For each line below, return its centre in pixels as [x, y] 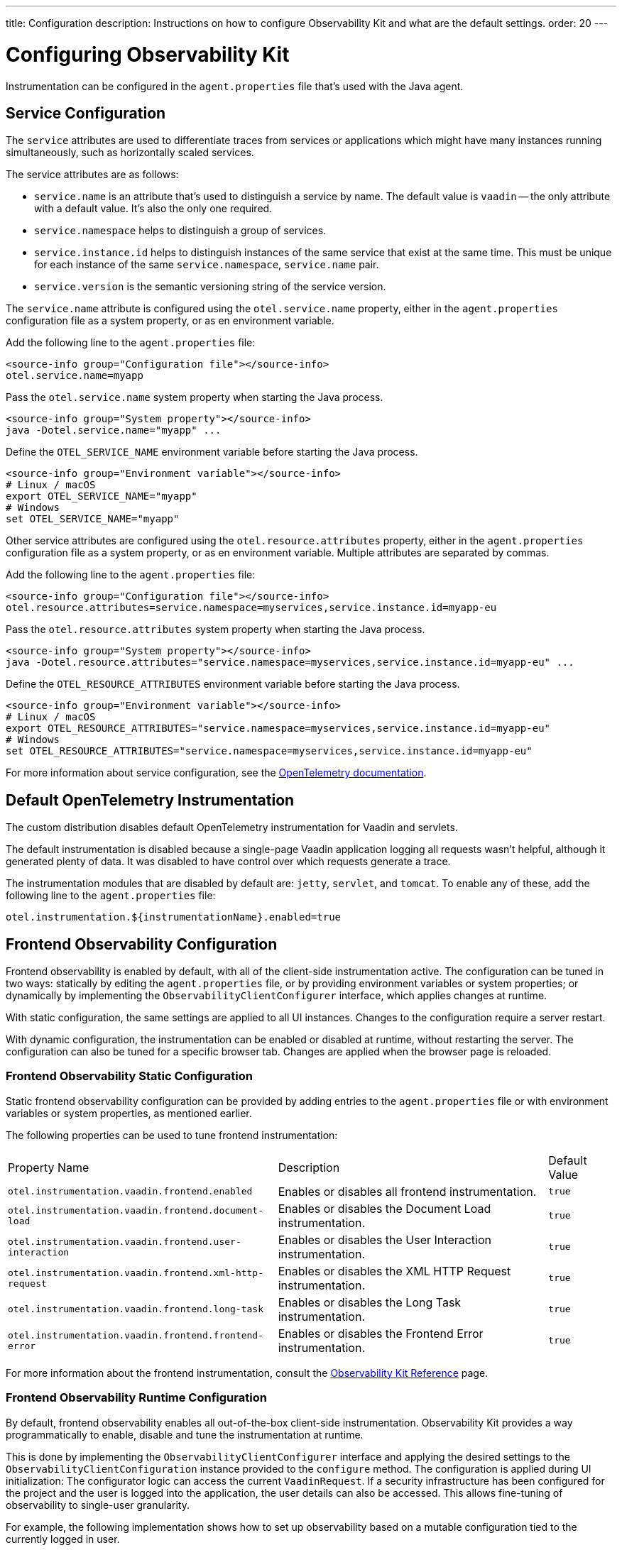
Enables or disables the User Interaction [385, 1240]
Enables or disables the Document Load [384, 1208]
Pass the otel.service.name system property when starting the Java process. [195, 397]
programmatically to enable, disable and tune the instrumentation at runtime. [185, 1434]
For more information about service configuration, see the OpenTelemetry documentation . [216, 773]
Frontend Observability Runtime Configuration [136, 1398]
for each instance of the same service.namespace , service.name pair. [207, 265]
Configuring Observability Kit [148, 54]
